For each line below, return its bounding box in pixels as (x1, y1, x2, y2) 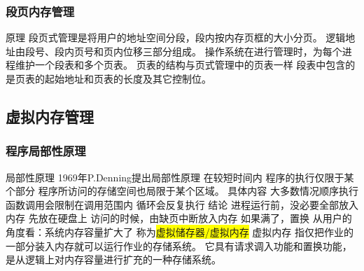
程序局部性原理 (6, 142, 86, 160)
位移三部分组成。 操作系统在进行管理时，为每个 (122, 43, 342, 58)
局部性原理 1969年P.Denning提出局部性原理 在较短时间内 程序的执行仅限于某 (6, 169, 354, 184)
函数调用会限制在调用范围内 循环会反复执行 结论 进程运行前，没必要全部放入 (6, 197, 358, 211)
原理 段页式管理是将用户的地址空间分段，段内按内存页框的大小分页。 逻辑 (6, 30, 346, 45)
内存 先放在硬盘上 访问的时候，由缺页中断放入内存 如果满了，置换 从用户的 (6, 211, 352, 225)
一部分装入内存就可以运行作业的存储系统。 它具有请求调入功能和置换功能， (6, 238, 352, 253)
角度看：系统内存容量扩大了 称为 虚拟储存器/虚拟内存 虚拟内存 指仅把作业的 (6, 224, 353, 239)
